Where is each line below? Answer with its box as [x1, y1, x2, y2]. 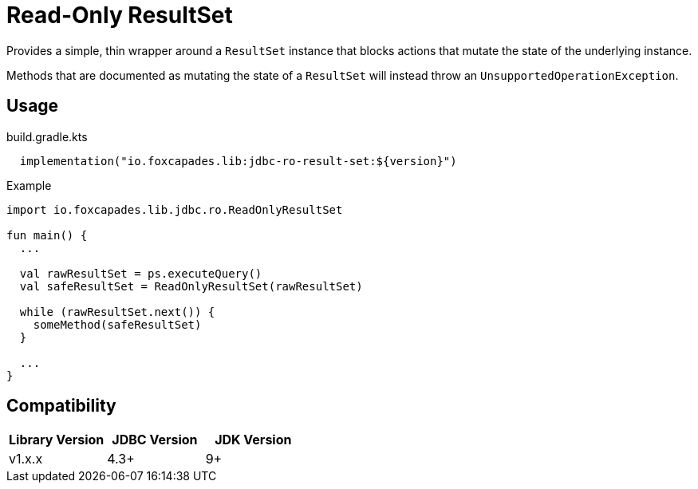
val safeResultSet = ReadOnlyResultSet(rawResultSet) [19, 279, 363, 293]
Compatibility [6, 396, 116, 416]
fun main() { [6, 228, 88, 242]
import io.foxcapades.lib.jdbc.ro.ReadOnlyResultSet [6, 203, 343, 216]
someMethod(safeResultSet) [33, 317, 202, 331]
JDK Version [215, 432, 292, 448]
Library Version [9, 432, 105, 448]
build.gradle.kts [6, 129, 88, 144]
